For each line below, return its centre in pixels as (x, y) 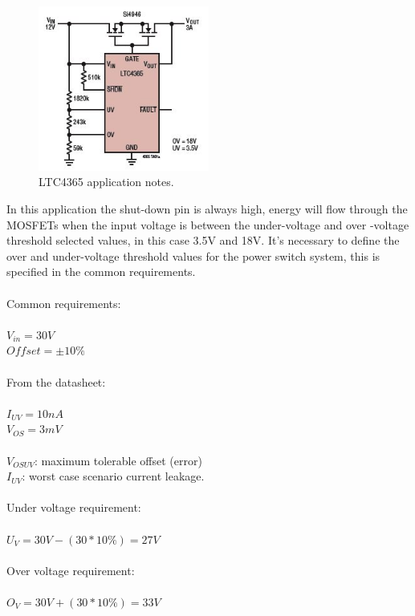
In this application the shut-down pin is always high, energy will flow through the (207, 209)
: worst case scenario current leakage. (113, 476)
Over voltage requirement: (71, 570)
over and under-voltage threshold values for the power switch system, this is (193, 255)
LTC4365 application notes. (106, 182)
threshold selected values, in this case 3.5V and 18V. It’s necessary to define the (203, 240)
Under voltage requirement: (74, 507)
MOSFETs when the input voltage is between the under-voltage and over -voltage (208, 224)
